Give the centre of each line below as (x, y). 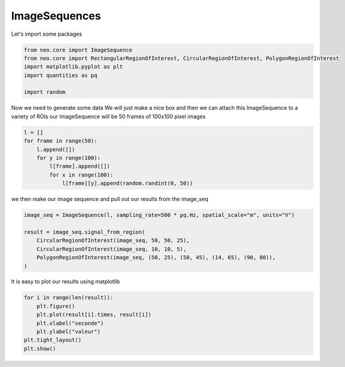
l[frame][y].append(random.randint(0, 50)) (127, 183)
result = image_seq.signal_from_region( (84, 232)
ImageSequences (56, 16)
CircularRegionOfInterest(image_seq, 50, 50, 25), (113, 240)
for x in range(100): (81, 175)
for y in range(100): (69, 158)
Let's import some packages (47, 34)
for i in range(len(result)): (69, 298)
